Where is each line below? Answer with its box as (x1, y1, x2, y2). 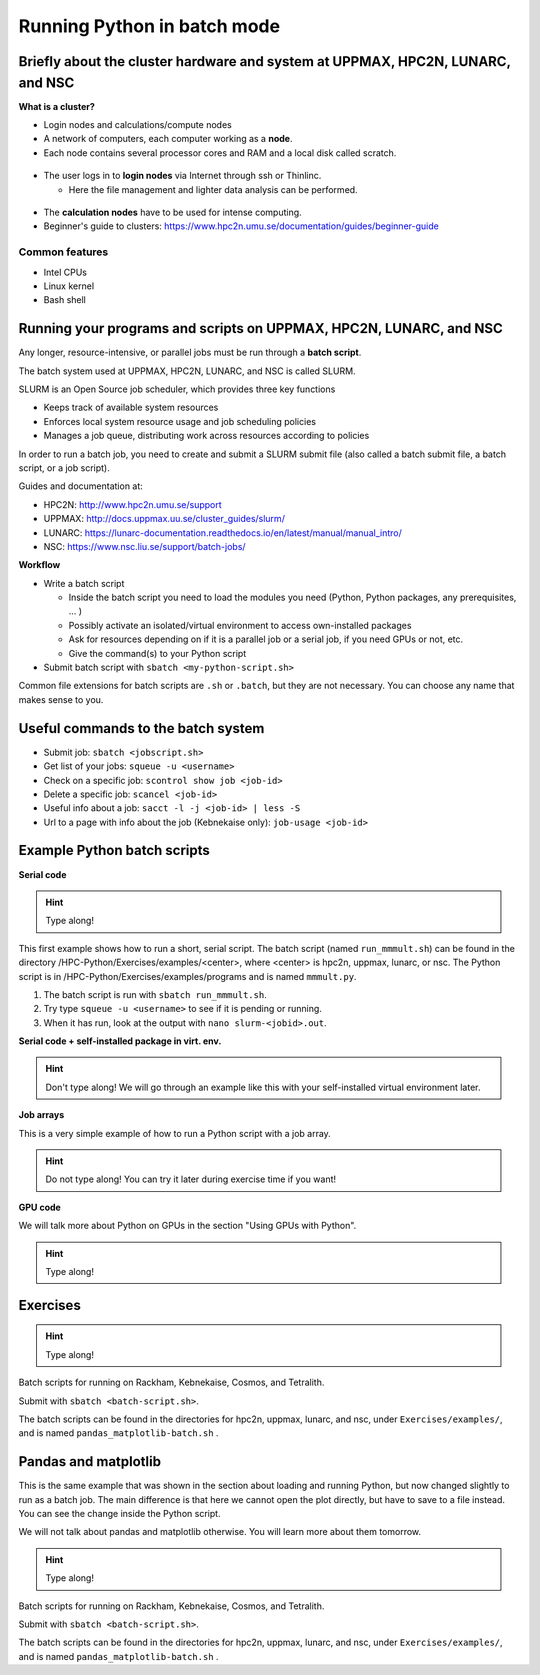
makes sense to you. (18, 693, 104, 705)
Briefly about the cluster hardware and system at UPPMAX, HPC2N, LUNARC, (18, 53, 511, 70)
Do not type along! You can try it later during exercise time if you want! (45, 1173, 337, 1185)
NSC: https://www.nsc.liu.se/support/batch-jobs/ (43, 540, 246, 552)
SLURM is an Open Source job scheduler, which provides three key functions (18, 383, 336, 395)
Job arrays (18, 1109, 65, 1121)
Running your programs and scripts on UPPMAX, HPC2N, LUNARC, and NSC (18, 320, 504, 337)
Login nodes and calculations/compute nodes (43, 119, 232, 131)
